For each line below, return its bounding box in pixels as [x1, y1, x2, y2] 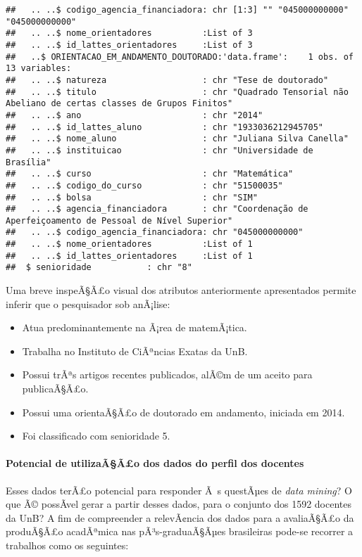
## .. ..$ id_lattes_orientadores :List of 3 [6, 39, 253, 50]
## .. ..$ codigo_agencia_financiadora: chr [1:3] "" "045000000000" [6, 5, 349, 15]
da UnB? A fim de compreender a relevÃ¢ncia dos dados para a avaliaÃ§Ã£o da [6, 510, 354, 525]
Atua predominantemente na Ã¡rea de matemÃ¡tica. [22, 320, 247, 335]
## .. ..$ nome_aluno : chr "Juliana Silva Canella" [6, 134, 349, 144]
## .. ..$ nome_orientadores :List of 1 [6, 239, 253, 250]
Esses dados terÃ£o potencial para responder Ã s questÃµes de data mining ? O [6, 482, 352, 497]
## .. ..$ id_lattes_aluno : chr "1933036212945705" [6, 122, 324, 132]
